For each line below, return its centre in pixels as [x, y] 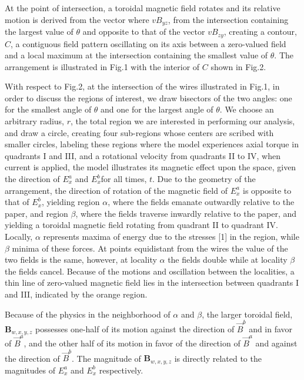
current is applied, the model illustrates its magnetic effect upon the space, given [151, 167]
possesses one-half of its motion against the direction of [135, 328]
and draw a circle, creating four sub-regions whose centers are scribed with [139, 132]
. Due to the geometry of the [204, 179]
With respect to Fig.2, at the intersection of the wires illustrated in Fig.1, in [142, 86]
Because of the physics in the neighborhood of [88, 314]
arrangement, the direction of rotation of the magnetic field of [116, 190]
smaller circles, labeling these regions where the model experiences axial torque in [152, 144]
